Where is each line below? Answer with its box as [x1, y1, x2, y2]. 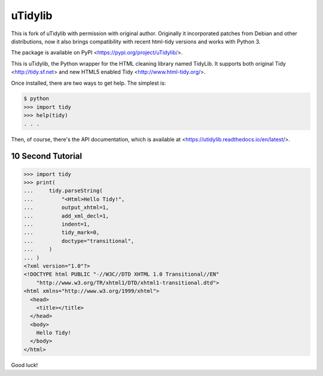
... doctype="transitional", [23, 238, 135, 244]
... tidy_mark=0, [23, 229, 100, 236]
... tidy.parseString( [23, 187, 103, 194]
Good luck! [11, 361, 38, 368]
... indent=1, [23, 221, 90, 227]
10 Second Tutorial [11, 151, 83, 161]
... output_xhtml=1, [23, 204, 109, 211]
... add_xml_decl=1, [23, 212, 109, 219]
